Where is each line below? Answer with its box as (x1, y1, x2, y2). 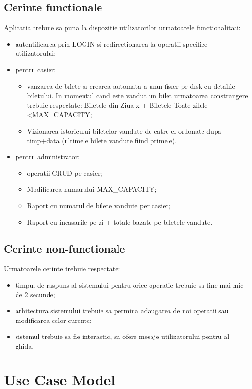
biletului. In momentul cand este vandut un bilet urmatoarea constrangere (27, 90, 248, 101)
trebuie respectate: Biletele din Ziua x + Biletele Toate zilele (27, 100, 208, 110)
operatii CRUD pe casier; (27, 168, 102, 178)
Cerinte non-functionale (4, 240, 125, 255)
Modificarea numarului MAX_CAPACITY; (27, 184, 157, 194)
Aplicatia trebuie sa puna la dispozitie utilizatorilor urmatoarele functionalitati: (4, 22, 241, 33)
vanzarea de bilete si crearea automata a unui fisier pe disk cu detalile (27, 81, 235, 91)
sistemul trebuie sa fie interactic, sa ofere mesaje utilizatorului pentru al (15, 331, 230, 341)
